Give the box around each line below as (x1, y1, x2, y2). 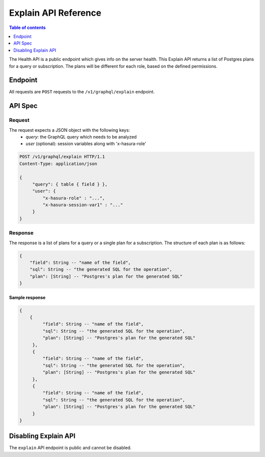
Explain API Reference (9, 7, 102, 18)
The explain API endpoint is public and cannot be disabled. (9, 445, 132, 451)
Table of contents (9, 25, 46, 30)
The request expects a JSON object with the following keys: (9, 127, 130, 133)
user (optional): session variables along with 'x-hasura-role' (26, 141, 147, 147)
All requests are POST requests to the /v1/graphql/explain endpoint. (9, 89, 155, 95)
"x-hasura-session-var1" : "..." (42, 202, 123, 208)
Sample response (9, 294, 46, 300)
